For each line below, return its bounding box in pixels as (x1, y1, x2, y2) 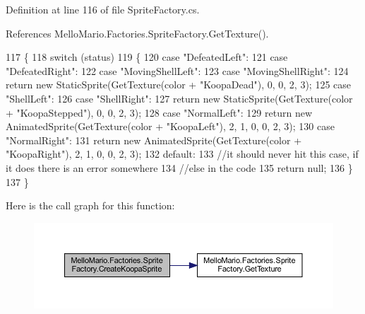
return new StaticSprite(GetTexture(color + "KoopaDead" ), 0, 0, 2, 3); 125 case (6, 77, 352, 92)
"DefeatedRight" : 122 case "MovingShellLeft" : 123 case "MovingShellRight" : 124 (6, 63, 349, 78)
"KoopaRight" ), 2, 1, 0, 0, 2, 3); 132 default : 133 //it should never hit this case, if (6, 146, 359, 161)
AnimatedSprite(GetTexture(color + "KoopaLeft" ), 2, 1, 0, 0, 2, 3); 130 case (6, 119, 335, 134)
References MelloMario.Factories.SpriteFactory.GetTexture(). (6, 25, 269, 40)
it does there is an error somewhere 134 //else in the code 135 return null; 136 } (6, 160, 353, 175)
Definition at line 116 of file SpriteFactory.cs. (6, 2, 200, 16)
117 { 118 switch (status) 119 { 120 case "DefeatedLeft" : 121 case (6, 50, 288, 64)
